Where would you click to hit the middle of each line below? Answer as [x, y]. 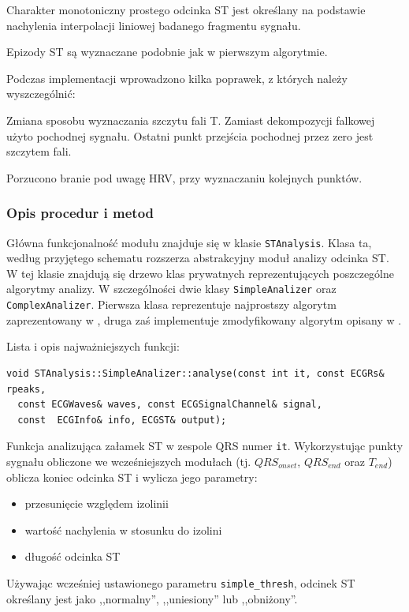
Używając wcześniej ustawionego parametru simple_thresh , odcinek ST [181, 582]
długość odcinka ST [73, 556]
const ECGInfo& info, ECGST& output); [122, 420]
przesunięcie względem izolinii [97, 503]
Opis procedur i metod [80, 213]
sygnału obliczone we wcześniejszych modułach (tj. [129, 461]
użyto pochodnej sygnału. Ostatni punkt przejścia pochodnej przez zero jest [190, 135]
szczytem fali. [39, 151]
